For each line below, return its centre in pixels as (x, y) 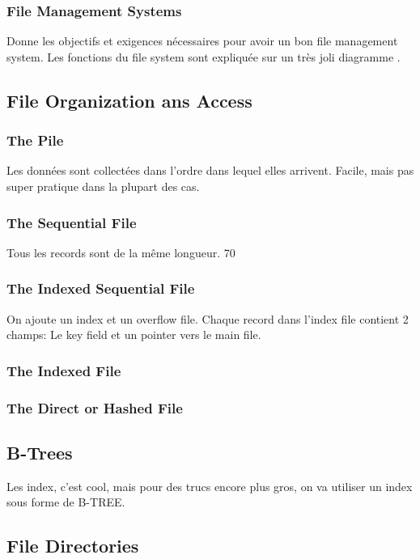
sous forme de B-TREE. (66, 502)
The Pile (35, 140)
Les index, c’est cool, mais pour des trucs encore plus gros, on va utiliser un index (210, 486)
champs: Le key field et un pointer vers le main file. (134, 335)
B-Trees (40, 452)
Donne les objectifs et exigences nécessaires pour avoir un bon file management (202, 41)
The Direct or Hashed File (95, 407)
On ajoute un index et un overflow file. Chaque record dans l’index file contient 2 (208, 318)
